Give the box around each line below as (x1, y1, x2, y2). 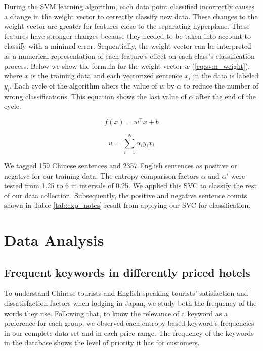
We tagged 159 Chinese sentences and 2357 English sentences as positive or (4, 160, 237, 170)
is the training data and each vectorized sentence (31, 70, 183, 81)
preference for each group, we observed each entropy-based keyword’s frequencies (4, 318, 254, 328)
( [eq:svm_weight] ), (192, 60, 250, 71)
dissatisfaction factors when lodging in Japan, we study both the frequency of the (4, 298, 257, 309)
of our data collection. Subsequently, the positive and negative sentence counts (4, 190, 247, 200)
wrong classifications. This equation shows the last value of (4, 91, 187, 101)
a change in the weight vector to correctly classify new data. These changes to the (4, 11, 258, 21)
